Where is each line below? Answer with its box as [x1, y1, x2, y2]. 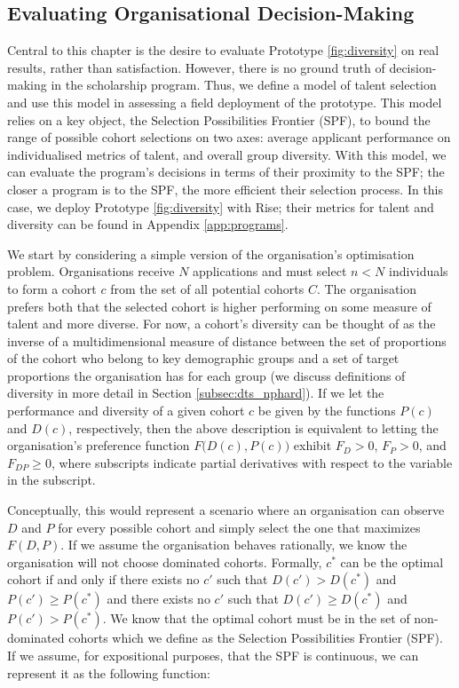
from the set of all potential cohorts [110, 279, 305, 297]
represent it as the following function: [7, 663, 210, 682]
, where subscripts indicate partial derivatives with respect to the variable [51, 453, 453, 471]
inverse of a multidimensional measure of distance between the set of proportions [7, 331, 447, 350]
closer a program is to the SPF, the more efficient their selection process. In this [7, 179, 444, 198]
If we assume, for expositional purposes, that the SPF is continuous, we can [7, 646, 419, 665]
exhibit [293, 436, 332, 455]
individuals [389, 262, 448, 281]
